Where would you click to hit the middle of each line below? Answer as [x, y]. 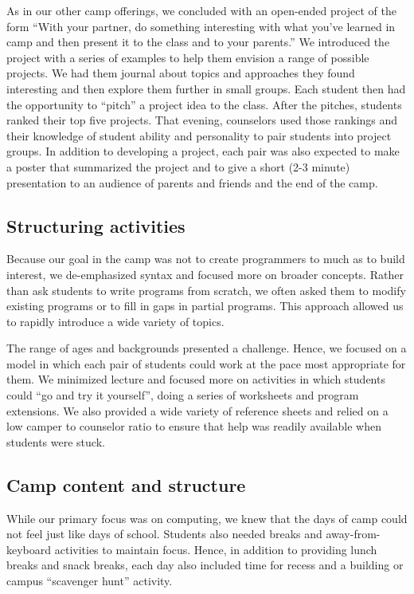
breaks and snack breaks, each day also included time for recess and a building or [205, 565]
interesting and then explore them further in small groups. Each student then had [206, 88]
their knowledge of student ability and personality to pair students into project [199, 135]
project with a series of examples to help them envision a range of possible [188, 57]
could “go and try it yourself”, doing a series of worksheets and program [183, 395]
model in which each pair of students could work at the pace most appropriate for [206, 363]
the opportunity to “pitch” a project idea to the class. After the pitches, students [204, 104]
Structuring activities [96, 225]
